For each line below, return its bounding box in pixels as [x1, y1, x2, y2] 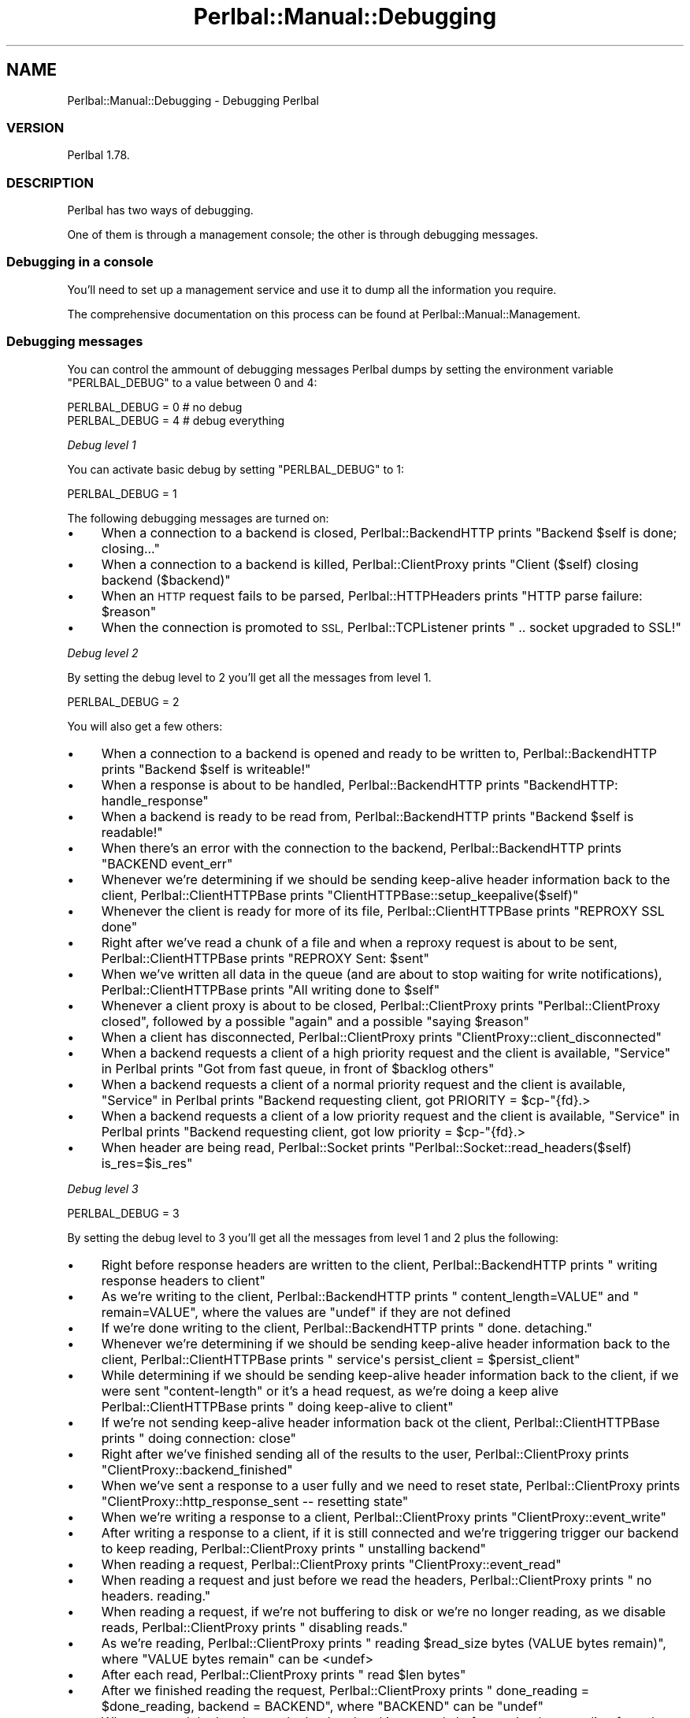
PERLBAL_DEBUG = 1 [67, 486, 177, 500]
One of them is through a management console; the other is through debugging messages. [67, 228, 539, 242]
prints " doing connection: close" [101, 1430, 296, 1446]
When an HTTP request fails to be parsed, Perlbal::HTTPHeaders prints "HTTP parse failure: [101, 587, 643, 604]
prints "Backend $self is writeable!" [101, 760, 311, 777]
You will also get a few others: [67, 719, 223, 733]
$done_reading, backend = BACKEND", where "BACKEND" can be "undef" [101, 1698, 543, 1714]
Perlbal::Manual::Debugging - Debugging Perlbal [67, 93, 319, 107]
